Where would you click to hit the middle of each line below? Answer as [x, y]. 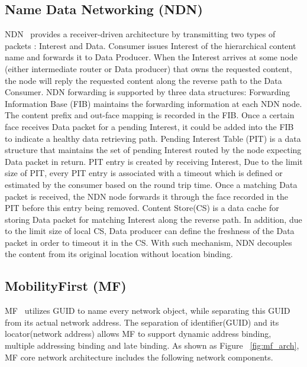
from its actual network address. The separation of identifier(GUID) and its [142, 322]
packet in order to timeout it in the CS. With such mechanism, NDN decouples [148, 242]
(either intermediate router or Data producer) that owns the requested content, [148, 68]
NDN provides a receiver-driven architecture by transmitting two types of [140, 34]
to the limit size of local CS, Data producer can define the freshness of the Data [150, 231]
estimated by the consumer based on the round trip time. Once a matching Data [151, 184]
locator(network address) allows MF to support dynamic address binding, [138, 334]
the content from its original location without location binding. [119, 254]
